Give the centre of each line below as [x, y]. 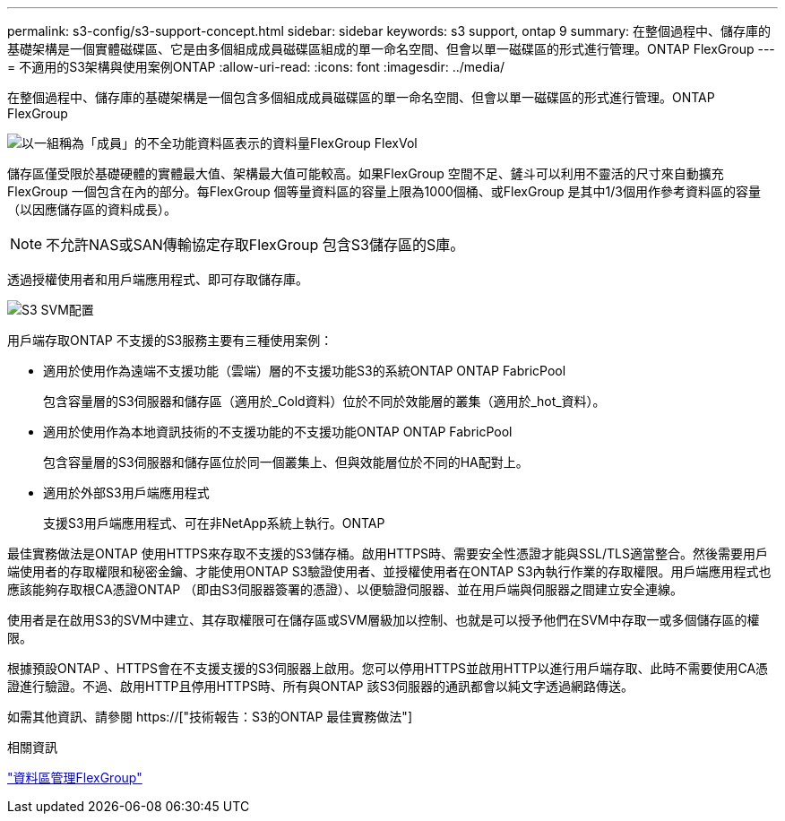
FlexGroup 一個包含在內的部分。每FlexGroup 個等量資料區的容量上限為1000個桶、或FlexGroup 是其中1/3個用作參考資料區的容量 [384, 191]
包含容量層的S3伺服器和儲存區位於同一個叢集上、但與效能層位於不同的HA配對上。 [286, 462]
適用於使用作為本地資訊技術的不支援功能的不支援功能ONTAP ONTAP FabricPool [278, 432]
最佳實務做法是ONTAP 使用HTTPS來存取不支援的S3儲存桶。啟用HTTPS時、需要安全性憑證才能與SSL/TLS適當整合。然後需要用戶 [388, 553]
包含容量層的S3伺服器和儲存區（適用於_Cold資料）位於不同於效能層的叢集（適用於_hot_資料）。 [324, 401]
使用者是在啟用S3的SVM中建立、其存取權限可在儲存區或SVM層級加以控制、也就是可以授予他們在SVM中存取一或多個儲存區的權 [384, 620]
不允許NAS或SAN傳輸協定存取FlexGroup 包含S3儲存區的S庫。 [255, 245]
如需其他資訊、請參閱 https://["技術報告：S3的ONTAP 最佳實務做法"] [210, 717]
